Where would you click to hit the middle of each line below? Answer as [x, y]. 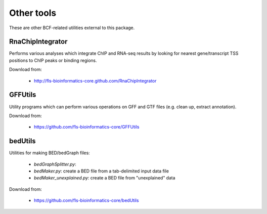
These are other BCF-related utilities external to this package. [72, 28]
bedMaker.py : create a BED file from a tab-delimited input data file [101, 171]
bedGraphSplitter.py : [55, 164]
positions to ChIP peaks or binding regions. [53, 60]
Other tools [33, 13]
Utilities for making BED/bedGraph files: [49, 153]
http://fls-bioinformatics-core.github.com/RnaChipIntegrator [95, 81]
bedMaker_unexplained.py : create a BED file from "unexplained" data [105, 178]
